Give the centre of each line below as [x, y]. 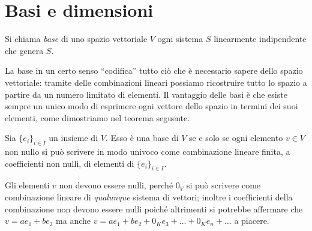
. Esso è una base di [142, 138]
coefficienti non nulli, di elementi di [70, 163]
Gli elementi [27, 185]
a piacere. [252, 220]
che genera [24, 50]
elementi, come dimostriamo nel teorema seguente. [97, 117]
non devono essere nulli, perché [116, 185]
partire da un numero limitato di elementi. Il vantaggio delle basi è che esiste [146, 94]
